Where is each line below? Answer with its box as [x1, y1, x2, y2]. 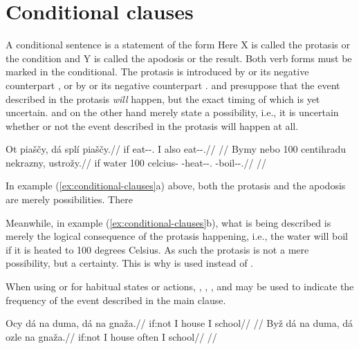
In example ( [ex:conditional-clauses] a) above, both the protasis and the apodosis [6, 178, 346, 193]
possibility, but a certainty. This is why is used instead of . [6, 256, 253, 270]
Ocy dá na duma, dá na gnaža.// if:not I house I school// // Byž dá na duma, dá [6, 316, 353, 330]
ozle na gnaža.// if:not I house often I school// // [6, 329, 217, 343]
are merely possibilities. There [6, 192, 133, 207]
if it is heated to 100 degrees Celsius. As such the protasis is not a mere [6, 242, 309, 256]
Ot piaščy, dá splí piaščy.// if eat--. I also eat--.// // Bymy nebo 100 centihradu [6, 142, 347, 156]
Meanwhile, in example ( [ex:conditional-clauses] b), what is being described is [6, 215, 331, 229]
